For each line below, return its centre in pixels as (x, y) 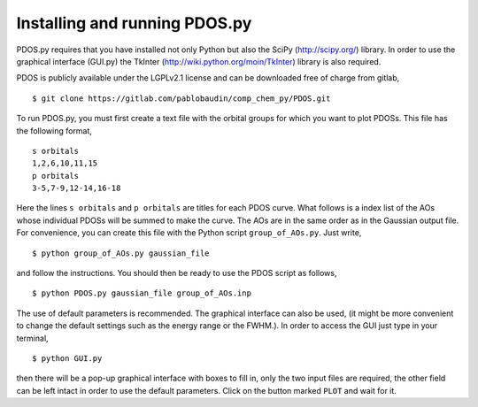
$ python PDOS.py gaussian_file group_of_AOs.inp (142, 293)
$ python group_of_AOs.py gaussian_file (121, 253)
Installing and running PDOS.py (134, 23)
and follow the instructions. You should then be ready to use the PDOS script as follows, (177, 273)
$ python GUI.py (67, 358)
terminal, (32, 338)
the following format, (54, 131)
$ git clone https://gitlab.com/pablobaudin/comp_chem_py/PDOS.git (181, 98)
